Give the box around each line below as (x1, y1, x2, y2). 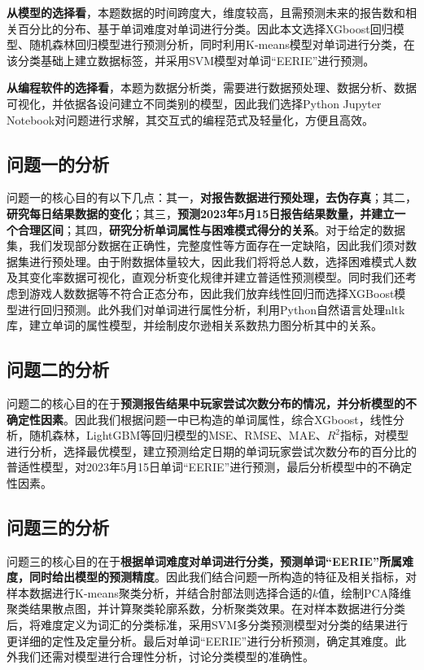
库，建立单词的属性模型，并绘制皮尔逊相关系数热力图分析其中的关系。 (7, 317, 382, 334)
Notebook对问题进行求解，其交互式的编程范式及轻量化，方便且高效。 (7, 111, 374, 128)
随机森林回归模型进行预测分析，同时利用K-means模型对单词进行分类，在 (28, 36, 415, 53)
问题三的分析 (7, 514, 109, 539)
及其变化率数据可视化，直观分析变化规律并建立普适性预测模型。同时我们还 (7, 269, 405, 286)
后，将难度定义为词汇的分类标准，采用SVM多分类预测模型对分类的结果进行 (7, 616, 409, 633)
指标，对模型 (340, 427, 409, 444)
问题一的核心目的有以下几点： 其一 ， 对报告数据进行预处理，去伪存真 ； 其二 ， (7, 189, 417, 206)
